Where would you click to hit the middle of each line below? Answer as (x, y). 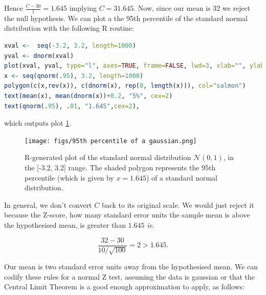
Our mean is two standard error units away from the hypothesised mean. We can (131, 267)
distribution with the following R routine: (69, 28)
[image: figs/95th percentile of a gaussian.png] (111, 141)
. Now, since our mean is (172, 8)
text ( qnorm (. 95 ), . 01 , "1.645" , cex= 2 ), (72, 106)
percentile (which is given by (69, 177)
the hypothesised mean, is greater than (65, 224)
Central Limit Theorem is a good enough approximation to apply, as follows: (124, 287)
